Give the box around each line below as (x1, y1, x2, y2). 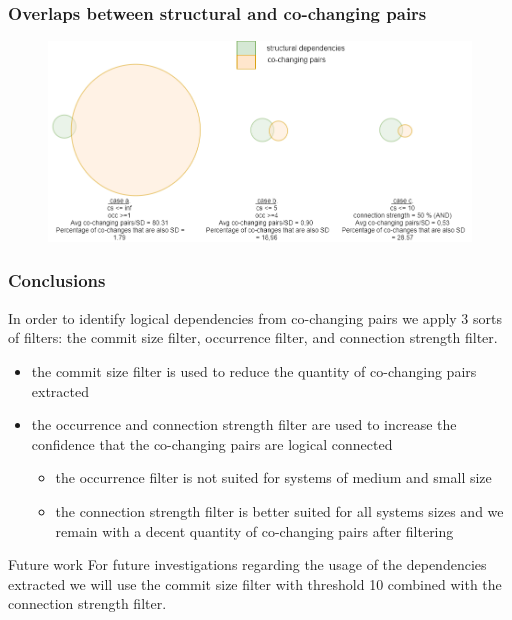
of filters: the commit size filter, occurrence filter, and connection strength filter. (8, 327, 498, 348)
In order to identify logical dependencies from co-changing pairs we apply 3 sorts (8, 307, 503, 328)
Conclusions (8, 268, 106, 293)
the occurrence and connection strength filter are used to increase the (31, 414, 457, 435)
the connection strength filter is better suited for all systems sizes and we (55, 500, 504, 521)
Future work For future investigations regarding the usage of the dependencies (8, 554, 487, 575)
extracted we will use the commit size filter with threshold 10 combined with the (8, 573, 502, 594)
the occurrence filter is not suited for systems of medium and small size (55, 467, 492, 488)
